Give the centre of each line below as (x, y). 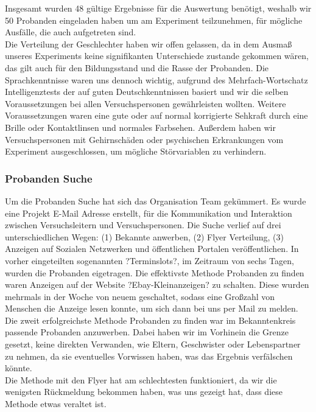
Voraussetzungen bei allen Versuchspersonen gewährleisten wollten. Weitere (146, 103)
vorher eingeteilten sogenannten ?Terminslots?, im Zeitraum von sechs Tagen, (149, 260)
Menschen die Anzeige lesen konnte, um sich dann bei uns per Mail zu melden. (152, 308)
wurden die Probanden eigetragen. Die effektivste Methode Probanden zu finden (155, 272)
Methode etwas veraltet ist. (56, 404)
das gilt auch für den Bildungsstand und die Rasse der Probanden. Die (137, 67)
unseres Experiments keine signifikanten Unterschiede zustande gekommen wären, (157, 56)
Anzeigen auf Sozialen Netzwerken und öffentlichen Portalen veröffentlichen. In (152, 249)
